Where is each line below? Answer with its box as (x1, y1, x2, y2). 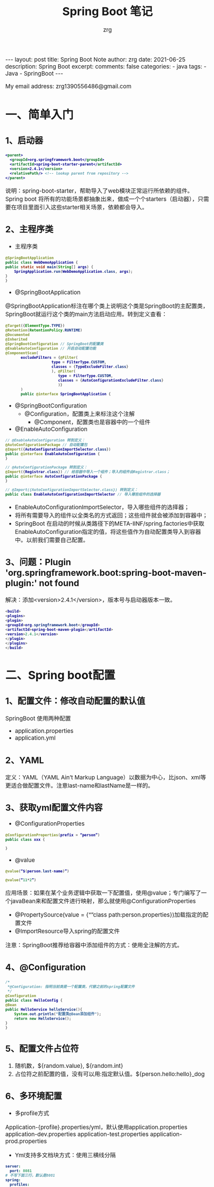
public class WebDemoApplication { (5, 260, 78, 265)
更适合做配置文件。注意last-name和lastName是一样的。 (5, 781, 154, 789)
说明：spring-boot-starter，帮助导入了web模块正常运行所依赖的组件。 (5, 187, 194, 195)
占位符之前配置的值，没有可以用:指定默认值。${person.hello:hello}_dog (15, 1070, 205, 1078)
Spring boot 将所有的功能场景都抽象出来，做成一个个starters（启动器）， (5, 195, 198, 203)
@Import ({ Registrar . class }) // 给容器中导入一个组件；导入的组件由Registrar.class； (5, 470, 170, 475)
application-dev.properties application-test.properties (5, 1131, 149, 1138)
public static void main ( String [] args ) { (5, 265, 94, 269)
